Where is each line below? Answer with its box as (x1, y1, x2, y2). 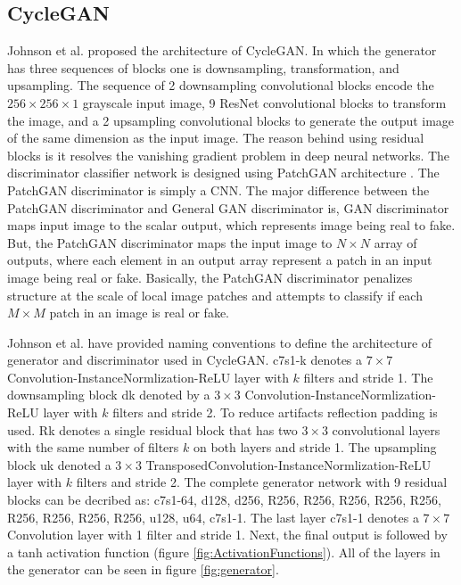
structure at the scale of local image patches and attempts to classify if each (7, 285, 423, 304)
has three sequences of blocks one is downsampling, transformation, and (7, 58, 399, 77)
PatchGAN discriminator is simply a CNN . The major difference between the (7, 180, 430, 199)
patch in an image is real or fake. (49, 303, 229, 322)
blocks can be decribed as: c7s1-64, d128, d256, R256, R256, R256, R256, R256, (7, 490, 441, 509)
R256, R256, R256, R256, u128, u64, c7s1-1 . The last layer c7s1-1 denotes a (7, 507, 419, 526)
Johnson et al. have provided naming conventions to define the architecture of (7, 333, 432, 351)
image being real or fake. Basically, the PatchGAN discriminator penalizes (7, 268, 413, 286)
